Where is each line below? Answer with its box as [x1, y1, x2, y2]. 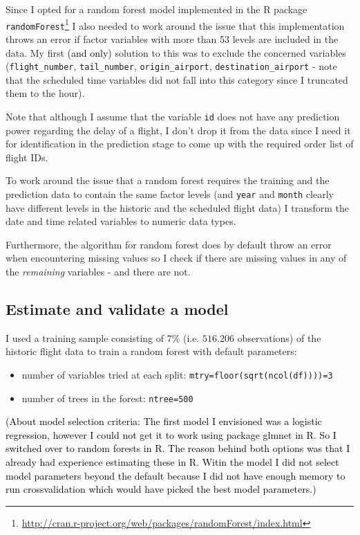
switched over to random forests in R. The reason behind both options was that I [6, 441, 350, 455]
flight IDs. [6, 149, 48, 164]
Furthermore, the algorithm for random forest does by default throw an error [6, 237, 332, 251]
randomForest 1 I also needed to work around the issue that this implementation [6, 16, 345, 33]
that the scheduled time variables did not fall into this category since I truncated [6, 72, 348, 87]
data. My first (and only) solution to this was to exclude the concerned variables [6, 45, 346, 60]
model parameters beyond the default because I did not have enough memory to [6, 468, 345, 482]
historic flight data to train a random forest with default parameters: [6, 344, 297, 359]
